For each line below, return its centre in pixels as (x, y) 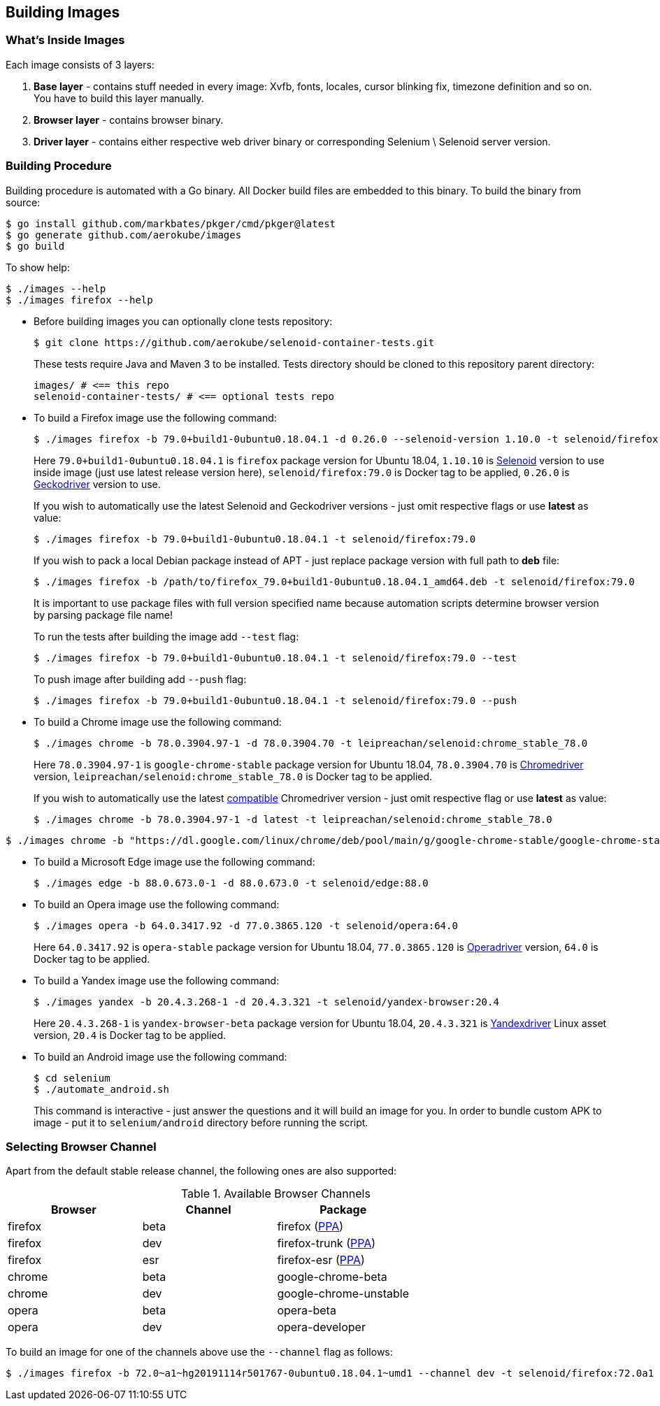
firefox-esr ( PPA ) (321, 1260)
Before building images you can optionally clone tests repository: (183, 321)
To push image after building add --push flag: (140, 679)
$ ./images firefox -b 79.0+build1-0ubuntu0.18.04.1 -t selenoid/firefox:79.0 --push (275, 700)
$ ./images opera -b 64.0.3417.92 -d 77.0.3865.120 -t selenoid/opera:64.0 (246, 925)
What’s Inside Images (65, 40)
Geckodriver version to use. (97, 484)
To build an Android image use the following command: (160, 1056)
